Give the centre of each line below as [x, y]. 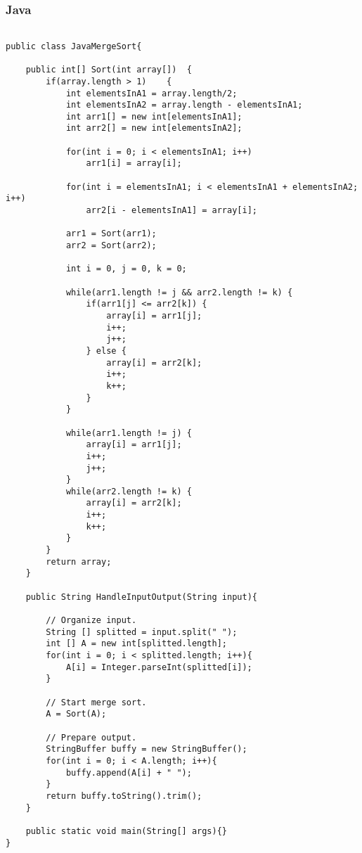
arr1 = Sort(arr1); [111, 234]
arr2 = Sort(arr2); [111, 246]
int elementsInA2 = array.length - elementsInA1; [184, 105]
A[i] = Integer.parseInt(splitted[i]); [159, 667]
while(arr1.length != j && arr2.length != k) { [179, 292]
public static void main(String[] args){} [126, 831]
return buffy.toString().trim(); [124, 796]
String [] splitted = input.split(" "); [142, 632]
